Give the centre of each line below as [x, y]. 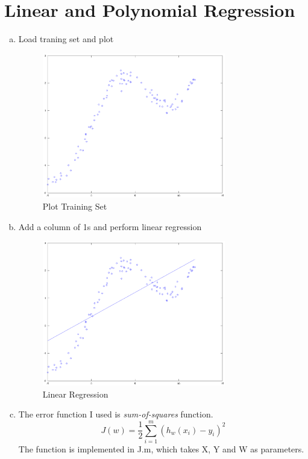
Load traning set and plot [66, 39]
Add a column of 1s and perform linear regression [110, 226]
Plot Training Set [75, 206]
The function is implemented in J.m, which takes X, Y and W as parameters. [161, 448]
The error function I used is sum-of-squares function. [116, 414]
